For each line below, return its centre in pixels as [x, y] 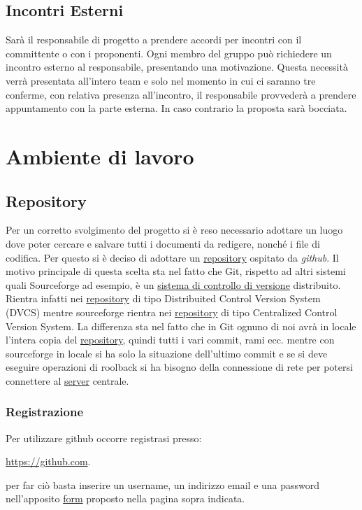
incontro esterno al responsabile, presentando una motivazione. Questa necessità [177, 67]
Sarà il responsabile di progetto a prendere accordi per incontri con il [154, 40]
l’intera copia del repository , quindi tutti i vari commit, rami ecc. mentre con [170, 340]
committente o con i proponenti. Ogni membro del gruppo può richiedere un [169, 53]
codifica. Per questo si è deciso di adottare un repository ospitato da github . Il [172, 257]
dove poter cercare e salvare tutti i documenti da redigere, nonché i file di [163, 243]
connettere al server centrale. [67, 380]
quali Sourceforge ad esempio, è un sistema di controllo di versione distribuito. [173, 284]
